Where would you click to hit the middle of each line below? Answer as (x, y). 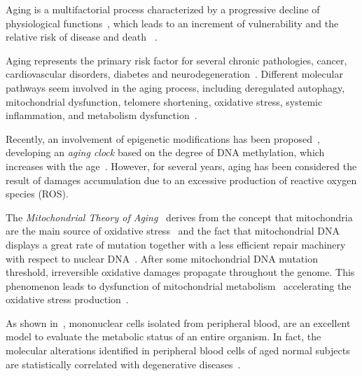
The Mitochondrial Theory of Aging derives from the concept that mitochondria (179, 217)
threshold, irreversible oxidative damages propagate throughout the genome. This (180, 272)
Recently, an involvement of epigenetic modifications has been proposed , (163, 138)
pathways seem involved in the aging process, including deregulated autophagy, (175, 87)
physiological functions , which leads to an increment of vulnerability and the (172, 23)
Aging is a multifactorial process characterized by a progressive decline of (163, 9)
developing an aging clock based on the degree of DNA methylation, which (165, 152)
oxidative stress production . (67, 299)
